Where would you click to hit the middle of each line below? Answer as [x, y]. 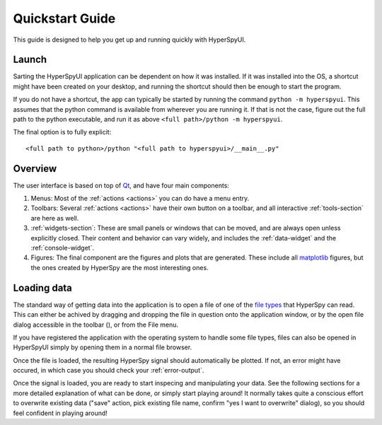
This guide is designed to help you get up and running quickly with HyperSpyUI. [129, 40]
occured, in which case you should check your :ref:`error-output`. [109, 371]
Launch [30, 60]
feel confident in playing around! [60, 413]
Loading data [42, 287]
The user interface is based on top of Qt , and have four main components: [121, 185]
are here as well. [55, 218]
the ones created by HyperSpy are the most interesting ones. [120, 267]
